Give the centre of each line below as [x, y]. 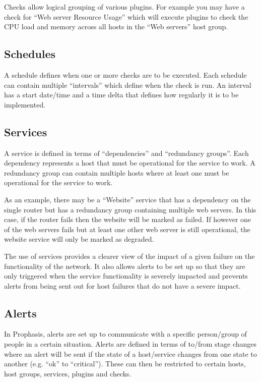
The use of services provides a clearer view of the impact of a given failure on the [129, 256]
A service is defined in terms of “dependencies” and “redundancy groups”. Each [126, 153]
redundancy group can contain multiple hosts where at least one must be [117, 172]
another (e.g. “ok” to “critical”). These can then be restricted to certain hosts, [125, 364]
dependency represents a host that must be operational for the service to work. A [130, 163]
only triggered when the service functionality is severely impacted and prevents [126, 276]
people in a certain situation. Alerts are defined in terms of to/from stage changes [130, 344]
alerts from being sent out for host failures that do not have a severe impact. [122, 285]
